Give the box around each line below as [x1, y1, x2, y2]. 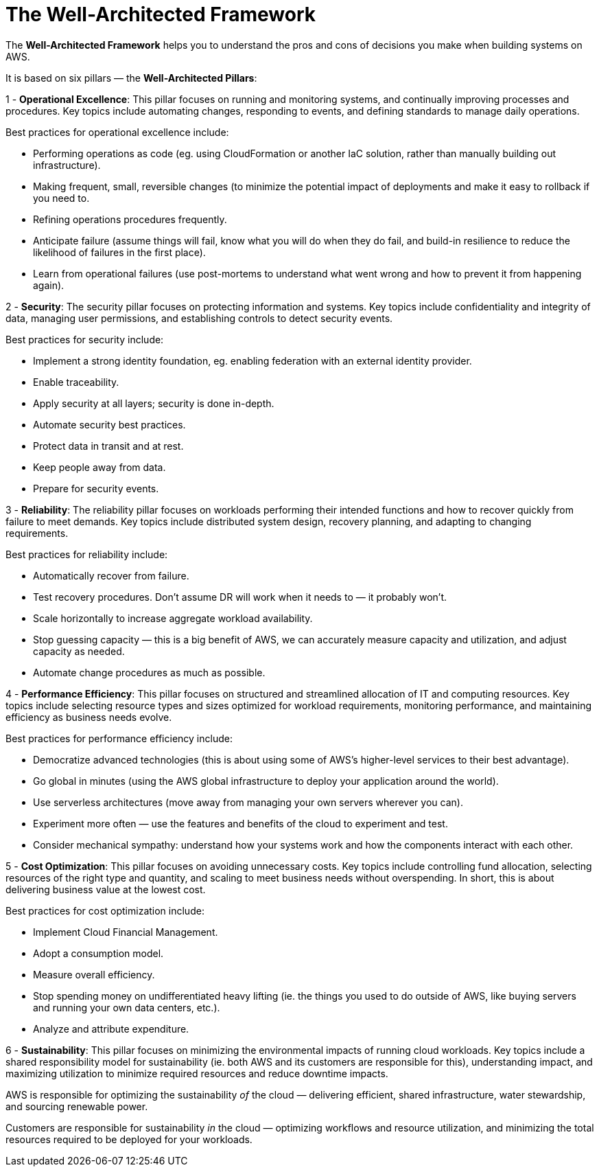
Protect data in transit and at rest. [33, 439, 184, 452]
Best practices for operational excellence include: [5, 126, 229, 138]
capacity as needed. [33, 645, 125, 657]
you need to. [33, 192, 90, 204]
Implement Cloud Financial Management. [33, 926, 218, 938]
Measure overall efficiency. [33, 968, 155, 980]
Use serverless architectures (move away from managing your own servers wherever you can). [33, 796, 463, 808]
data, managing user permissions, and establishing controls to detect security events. [5, 312, 393, 324]
